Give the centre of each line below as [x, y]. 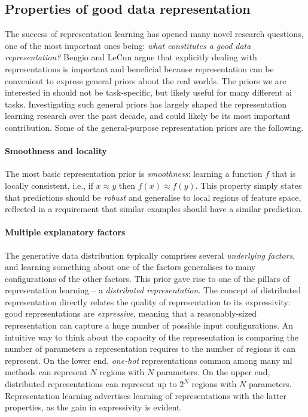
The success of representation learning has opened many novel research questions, [154, 34]
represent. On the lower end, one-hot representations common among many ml [149, 360]
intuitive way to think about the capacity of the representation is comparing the [152, 337]
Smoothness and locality [56, 151]
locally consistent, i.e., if [49, 185]
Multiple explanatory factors [65, 232]
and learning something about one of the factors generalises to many [130, 267]
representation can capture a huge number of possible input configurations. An [149, 325]
